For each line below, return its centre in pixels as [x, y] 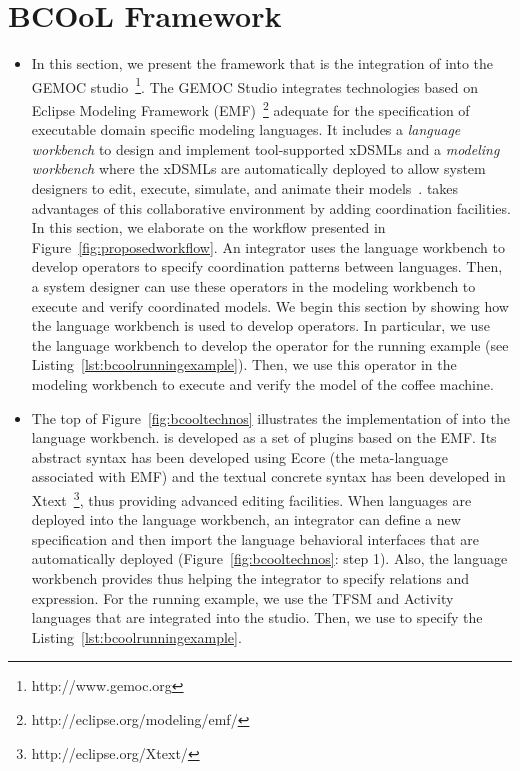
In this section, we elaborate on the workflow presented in [208, 227]
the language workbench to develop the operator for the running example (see [270, 344]
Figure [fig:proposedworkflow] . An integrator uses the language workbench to [268, 246]
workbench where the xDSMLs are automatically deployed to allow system [258, 168]
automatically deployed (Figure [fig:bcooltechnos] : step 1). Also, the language [269, 558]
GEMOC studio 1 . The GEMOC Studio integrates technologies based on [255, 85]
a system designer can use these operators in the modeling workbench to [253, 285]
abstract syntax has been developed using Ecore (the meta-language [240, 456]
